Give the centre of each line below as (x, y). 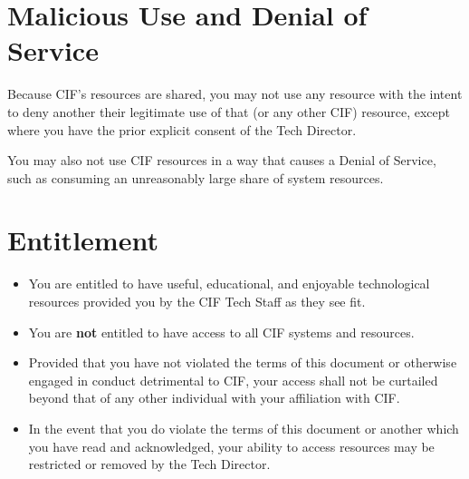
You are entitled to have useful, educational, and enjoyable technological (229, 283)
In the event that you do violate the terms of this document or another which (244, 428)
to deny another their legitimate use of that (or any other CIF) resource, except (229, 111)
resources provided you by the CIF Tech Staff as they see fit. (197, 301)
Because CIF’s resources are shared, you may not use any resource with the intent (235, 94)
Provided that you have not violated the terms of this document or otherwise (243, 362)
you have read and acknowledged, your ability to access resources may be (231, 446)
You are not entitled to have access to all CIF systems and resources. (221, 332)
